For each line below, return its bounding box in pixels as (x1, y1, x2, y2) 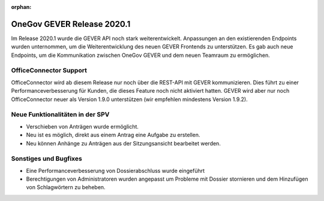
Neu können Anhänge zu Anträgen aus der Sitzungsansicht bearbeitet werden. (26, 139, 221, 147)
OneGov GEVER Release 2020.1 (11, 19, 131, 29)
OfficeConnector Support (11, 66, 87, 75)
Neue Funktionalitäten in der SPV (11, 111, 110, 119)
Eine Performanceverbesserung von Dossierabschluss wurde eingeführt (26, 167, 205, 174)
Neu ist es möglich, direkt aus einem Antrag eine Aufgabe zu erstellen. (26, 132, 200, 139)
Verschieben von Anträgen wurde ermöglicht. (26, 123, 139, 130)
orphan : (11, 4, 32, 10)
